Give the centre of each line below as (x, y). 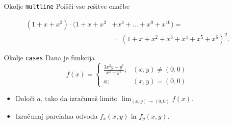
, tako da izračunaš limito (79, 98)
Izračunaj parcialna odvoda (56, 115)
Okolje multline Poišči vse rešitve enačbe (67, 6)
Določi (25, 98)
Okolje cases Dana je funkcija (49, 58)
